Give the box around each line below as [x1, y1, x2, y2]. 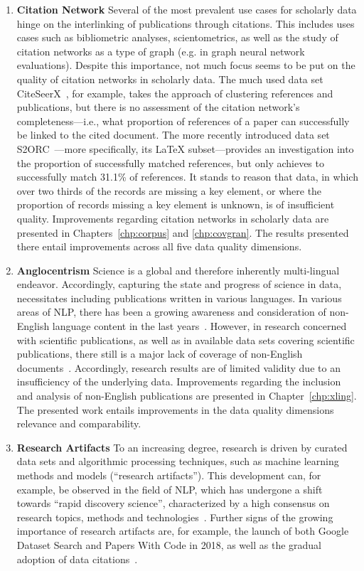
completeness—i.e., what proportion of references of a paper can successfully [16, 113, 350, 128]
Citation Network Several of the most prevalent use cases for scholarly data [16, 2, 357, 16]
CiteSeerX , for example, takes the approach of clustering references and [16, 85, 333, 100]
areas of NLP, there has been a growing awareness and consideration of [16, 304, 326, 319]
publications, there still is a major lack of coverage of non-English [16, 346, 303, 361]
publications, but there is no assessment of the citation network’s [16, 100, 300, 114]
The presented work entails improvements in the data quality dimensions [16, 402, 334, 417]
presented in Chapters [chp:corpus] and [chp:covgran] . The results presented [16, 225, 349, 240]
